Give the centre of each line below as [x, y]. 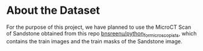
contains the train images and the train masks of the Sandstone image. [95, 41]
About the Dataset [53, 10]
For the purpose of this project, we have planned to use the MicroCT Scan [99, 27]
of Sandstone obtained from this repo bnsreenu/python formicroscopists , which [101, 34]
